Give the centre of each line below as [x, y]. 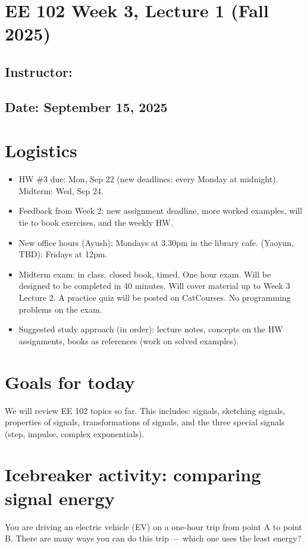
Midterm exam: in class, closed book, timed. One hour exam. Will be [145, 274]
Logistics [41, 150]
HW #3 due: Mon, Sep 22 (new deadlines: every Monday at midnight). [148, 179]
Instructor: [39, 71]
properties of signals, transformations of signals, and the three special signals [145, 422]
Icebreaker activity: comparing [133, 474]
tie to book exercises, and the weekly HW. [96, 222]
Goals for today [70, 382]
